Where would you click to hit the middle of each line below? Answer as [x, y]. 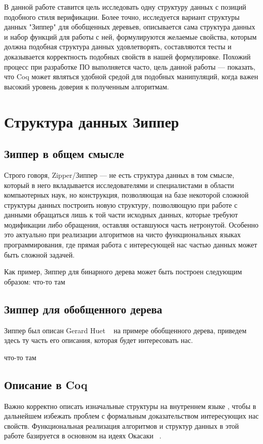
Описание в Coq [46, 384]
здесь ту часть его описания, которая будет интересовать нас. [99, 340]
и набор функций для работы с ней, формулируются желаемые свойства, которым [130, 36]
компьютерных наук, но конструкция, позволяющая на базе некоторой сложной [126, 195]
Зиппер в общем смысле [64, 154]
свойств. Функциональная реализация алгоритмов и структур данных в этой [122, 425]
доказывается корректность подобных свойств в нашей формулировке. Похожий [127, 56]
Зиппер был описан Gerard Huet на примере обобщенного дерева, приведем [125, 330]
